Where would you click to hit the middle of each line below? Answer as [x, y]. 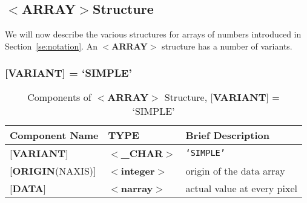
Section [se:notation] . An [51, 46]
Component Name [54, 135]
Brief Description [228, 135]
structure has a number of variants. [227, 46]
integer [138, 170]
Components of [59, 97]
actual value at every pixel [241, 188]
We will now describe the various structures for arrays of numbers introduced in [153, 34]
